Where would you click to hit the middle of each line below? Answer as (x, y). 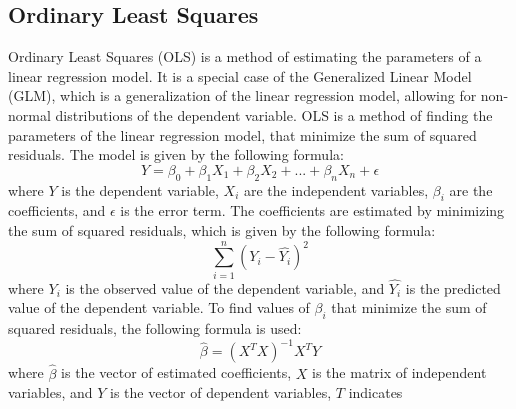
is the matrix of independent (399, 372)
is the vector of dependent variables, (220, 392)
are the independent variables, (336, 189)
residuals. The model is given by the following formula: (176, 154)
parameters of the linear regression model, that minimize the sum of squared (242, 134)
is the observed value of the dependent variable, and (225, 287)
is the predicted (453, 287)
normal (29, 114)
